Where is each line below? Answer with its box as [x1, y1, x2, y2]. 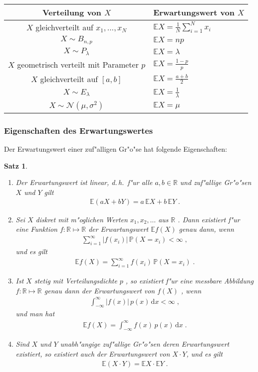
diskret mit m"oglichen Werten [36, 214, 128, 224]
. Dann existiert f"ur [178, 214, 240, 224]
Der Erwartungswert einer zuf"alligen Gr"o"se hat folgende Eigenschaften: [4, 144, 227, 154]
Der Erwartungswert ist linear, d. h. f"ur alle [15, 177, 153, 187]
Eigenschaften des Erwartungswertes [4, 124, 153, 136]
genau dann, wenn [179, 224, 234, 234]
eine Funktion [15, 224, 58, 234]
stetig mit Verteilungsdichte [34, 275, 118, 285]
